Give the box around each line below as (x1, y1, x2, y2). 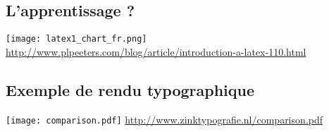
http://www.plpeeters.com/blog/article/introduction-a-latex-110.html (6, 44, 306, 59)
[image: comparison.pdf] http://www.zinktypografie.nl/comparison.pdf (6, 112, 323, 126)
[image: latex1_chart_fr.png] (6, 34, 147, 44)
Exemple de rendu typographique (6, 78, 255, 100)
